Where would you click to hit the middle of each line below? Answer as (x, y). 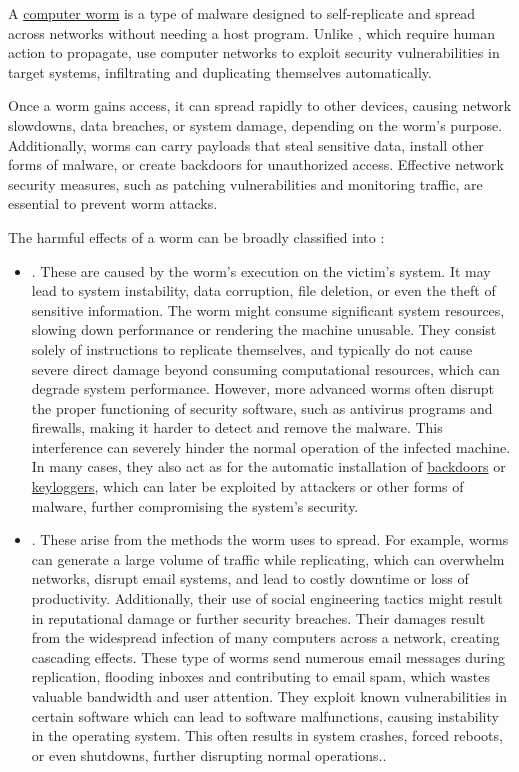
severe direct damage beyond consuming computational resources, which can (265, 368)
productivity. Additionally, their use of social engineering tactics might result (267, 598)
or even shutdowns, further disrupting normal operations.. (209, 754)
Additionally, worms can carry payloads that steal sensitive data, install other (246, 144)
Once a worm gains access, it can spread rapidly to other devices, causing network (260, 105)
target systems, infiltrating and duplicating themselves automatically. (220, 71)
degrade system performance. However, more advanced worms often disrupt (262, 388)
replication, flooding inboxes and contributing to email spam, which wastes (260, 676)
